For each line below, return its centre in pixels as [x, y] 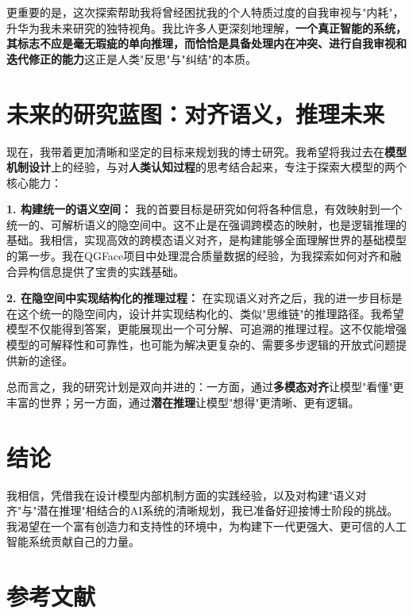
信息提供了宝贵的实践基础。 [112, 271]
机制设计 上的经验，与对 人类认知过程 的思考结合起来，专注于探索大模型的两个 [206, 167]
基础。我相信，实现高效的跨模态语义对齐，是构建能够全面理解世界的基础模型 [206, 240]
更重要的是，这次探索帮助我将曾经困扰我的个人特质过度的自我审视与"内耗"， [205, 12]
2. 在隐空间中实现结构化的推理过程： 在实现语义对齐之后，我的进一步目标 [199, 298]
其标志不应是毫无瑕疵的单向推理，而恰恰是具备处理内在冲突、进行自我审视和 [206, 43]
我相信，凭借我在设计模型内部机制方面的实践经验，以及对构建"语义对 [187, 495]
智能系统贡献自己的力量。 [73, 541]
